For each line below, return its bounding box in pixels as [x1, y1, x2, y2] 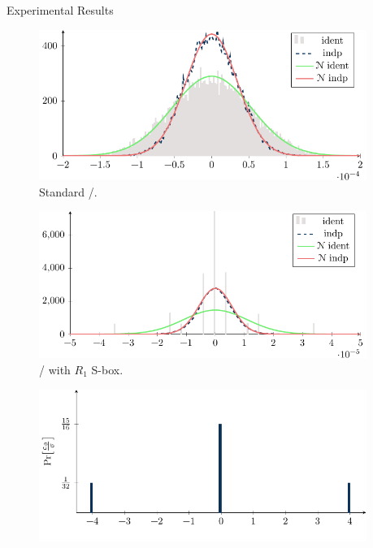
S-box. [91, 360, 124, 378]
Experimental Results [7, 2, 114, 18]
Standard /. [39, 183, 98, 200]
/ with [39, 360, 71, 378]
